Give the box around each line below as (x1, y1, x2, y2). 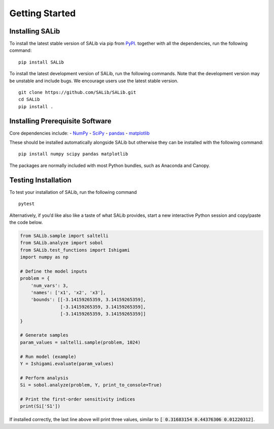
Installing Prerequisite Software (9, 117, 112, 125)
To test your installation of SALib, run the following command (9, 189, 137, 195)
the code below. (9, 219, 43, 225)
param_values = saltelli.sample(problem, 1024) (20, 339, 141, 345)
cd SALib (18, 96, 40, 103)
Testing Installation (9, 176, 72, 184)
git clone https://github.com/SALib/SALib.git (18, 89, 136, 95)
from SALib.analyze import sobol (20, 240, 104, 246)
